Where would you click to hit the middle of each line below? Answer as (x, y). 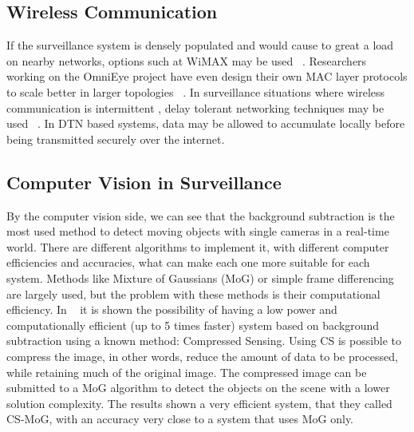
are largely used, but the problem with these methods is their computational (193, 293)
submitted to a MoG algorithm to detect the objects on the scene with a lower (198, 388)
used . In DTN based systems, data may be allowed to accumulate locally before (206, 123)
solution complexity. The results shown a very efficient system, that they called (199, 403)
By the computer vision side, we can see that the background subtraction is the (201, 215)
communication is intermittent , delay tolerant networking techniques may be (195, 107)
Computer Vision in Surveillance (144, 182)
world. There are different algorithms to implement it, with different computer (198, 246)
